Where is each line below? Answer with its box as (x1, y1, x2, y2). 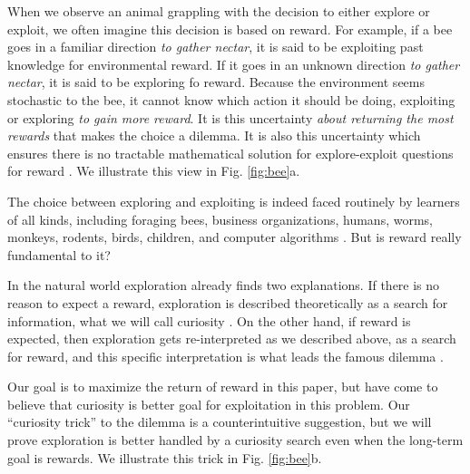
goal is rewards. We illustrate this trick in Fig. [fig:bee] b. (7, 448, 322, 467)
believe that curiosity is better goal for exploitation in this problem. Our (7, 394, 410, 413)
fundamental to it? (7, 245, 111, 264)
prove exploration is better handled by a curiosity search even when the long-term (7, 430, 464, 450)
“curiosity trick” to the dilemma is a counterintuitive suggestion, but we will (7, 412, 432, 431)
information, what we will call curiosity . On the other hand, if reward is (7, 311, 411, 330)
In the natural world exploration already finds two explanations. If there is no (7, 276, 440, 295)
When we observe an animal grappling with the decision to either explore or (7, 2, 430, 20)
